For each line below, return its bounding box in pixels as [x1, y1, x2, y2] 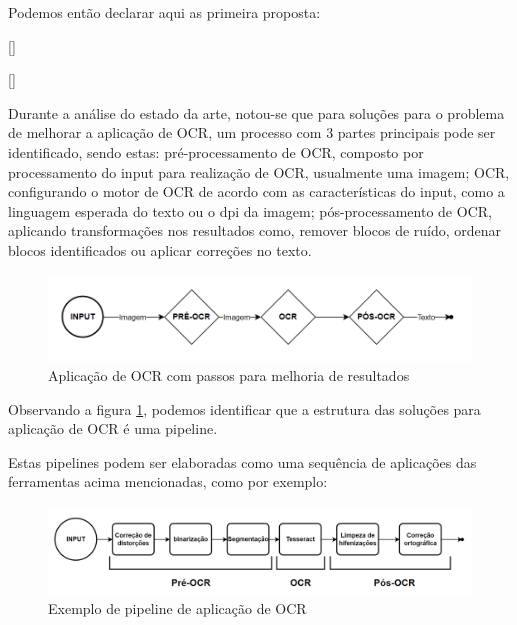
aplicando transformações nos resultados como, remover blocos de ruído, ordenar [8, 220, 502, 241]
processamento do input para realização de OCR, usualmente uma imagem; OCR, [8, 161, 510, 182]
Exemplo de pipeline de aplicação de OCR [48, 598, 307, 619]
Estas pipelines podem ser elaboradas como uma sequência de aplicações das [8, 451, 477, 472]
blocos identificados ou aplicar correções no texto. [8, 239, 312, 260]
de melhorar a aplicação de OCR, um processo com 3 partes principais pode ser [8, 122, 496, 143]
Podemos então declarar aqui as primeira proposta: [8, 2, 321, 22]
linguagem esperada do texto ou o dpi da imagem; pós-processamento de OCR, [8, 200, 492, 221]
